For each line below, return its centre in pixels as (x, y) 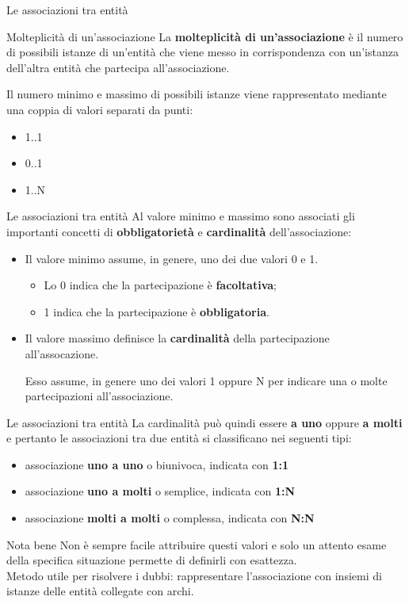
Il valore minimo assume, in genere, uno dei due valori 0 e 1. (172, 258)
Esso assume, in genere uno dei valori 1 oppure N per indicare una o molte (206, 380)
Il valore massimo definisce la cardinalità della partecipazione (177, 338)
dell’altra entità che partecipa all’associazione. (118, 67)
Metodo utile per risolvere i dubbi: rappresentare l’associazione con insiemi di (194, 575)
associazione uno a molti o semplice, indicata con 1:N (160, 491)
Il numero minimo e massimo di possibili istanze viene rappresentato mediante (197, 94)
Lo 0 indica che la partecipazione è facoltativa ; (160, 285)
